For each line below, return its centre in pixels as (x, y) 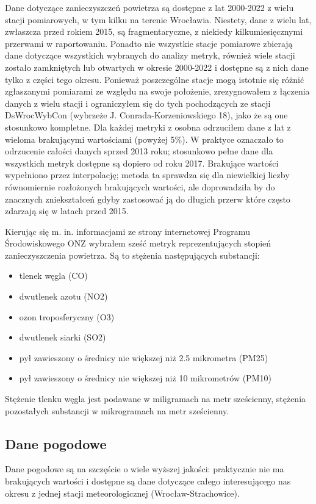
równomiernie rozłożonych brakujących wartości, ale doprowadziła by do (140, 186)
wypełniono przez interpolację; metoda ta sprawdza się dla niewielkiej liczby (147, 175)
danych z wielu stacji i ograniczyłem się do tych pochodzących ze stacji (138, 103)
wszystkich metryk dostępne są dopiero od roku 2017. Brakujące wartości (142, 163)
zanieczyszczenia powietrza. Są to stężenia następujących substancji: (132, 255)
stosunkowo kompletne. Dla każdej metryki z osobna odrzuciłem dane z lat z (148, 127)
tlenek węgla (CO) (53, 275)
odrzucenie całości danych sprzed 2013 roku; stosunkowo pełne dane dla (139, 151)
